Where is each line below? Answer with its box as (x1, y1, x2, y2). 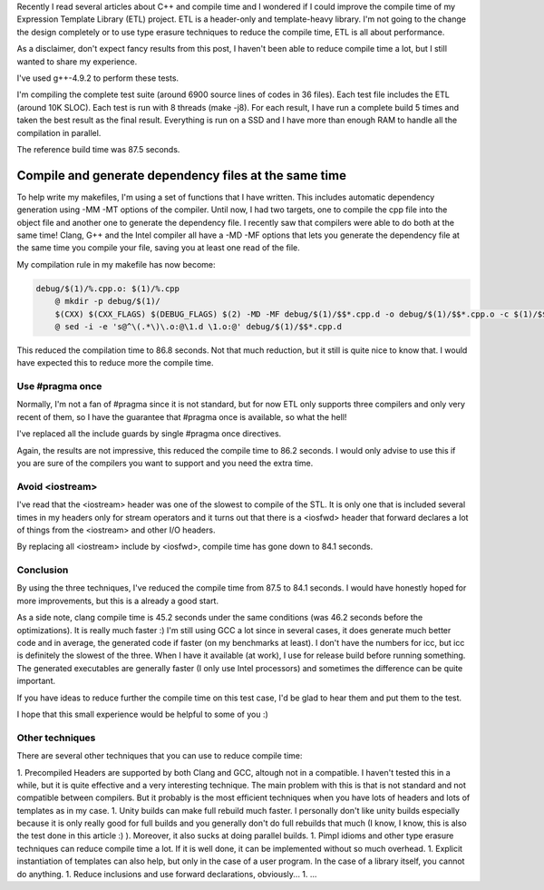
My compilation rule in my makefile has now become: (16, 259, 217, 269)
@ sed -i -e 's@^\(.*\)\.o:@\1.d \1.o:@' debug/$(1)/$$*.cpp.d (54, 321, 343, 331)
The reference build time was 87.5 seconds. (16, 143, 180, 154)
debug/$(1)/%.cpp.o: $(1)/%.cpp (35, 283, 180, 294)
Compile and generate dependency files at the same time (16, 168, 346, 183)
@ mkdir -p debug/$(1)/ (54, 296, 160, 307)
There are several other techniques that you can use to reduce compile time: (16, 750, 303, 761)
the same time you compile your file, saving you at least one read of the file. (16, 242, 301, 253)
